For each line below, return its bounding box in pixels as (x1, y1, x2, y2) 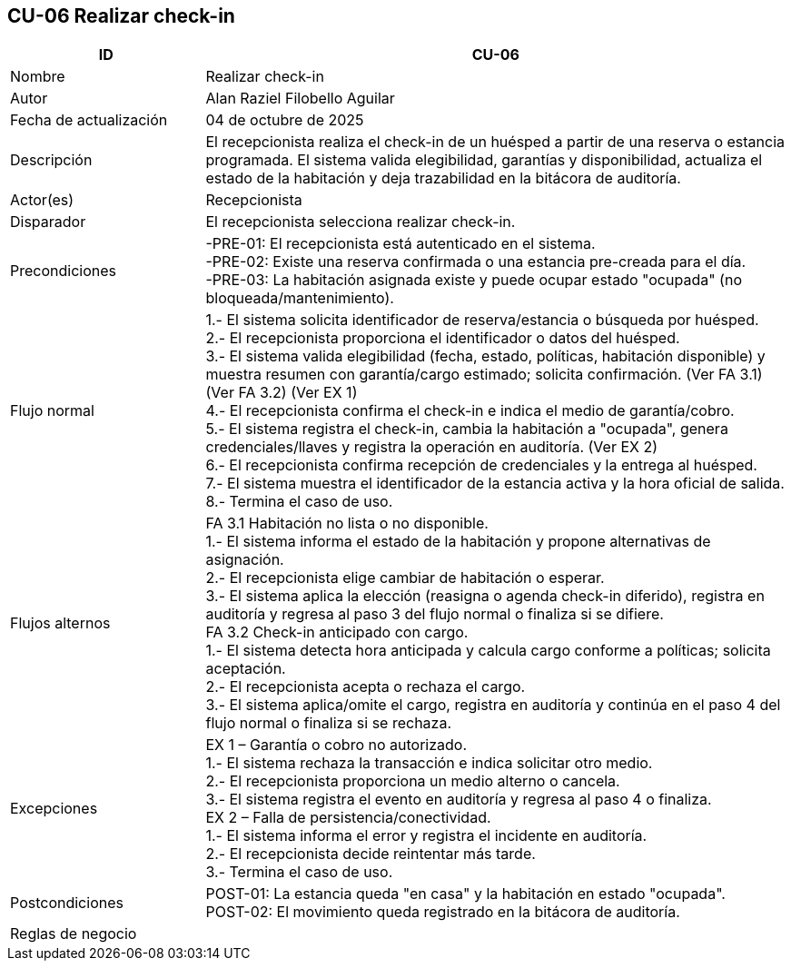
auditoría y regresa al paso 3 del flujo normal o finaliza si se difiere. (205, 605, 664, 624)
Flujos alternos (10, 614, 111, 633)
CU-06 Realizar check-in (7, 5, 235, 27)
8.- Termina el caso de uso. (205, 492, 393, 511)
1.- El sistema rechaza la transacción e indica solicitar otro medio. (205, 754, 653, 773)
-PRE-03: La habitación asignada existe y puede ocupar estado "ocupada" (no (205, 271, 742, 290)
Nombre (10, 67, 65, 86)
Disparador (10, 212, 86, 232)
